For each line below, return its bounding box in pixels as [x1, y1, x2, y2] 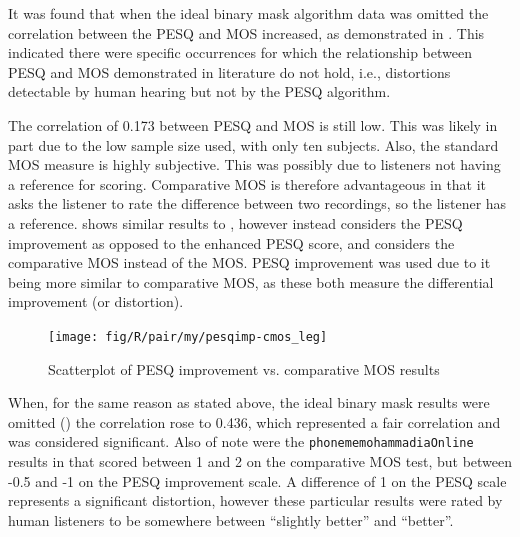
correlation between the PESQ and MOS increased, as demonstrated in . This [8, 22, 485, 43]
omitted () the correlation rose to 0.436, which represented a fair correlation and [8, 411, 501, 432]
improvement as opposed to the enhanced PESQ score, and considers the [8, 232, 455, 253]
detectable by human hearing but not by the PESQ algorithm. [8, 81, 391, 102]
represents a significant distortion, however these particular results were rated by [8, 490, 503, 511]
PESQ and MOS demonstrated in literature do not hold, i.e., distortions [8, 61, 451, 82]
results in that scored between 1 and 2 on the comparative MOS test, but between [8, 451, 513, 471]
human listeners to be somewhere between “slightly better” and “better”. [8, 509, 454, 530]
